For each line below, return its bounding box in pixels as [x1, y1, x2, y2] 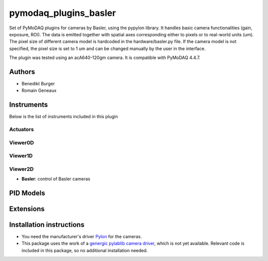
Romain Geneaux [21, 87, 57, 94]
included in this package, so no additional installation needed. [21, 247, 148, 253]
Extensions [9, 204, 45, 213]
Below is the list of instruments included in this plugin [9, 114, 119, 120]
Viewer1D [9, 152, 33, 159]
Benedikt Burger [21, 81, 55, 87]
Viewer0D [9, 139, 34, 146]
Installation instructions [9, 220, 84, 229]
